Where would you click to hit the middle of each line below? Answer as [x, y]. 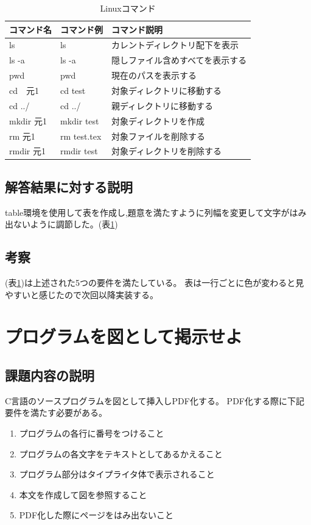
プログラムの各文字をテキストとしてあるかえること [121, 453]
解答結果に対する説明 [69, 186]
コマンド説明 [137, 29]
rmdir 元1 [27, 151]
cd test [73, 90]
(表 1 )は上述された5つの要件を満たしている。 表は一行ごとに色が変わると [150, 283]
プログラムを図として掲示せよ [124, 336]
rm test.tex [81, 136]
